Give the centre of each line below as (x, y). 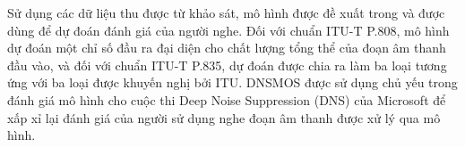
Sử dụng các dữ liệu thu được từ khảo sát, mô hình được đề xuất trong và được (226, 12)
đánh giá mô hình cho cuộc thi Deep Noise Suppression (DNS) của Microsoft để (227, 99)
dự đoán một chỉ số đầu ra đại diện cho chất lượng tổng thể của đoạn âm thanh (227, 48)
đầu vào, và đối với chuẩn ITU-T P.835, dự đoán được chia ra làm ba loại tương (227, 65)
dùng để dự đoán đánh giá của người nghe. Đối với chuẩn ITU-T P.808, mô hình (228, 30)
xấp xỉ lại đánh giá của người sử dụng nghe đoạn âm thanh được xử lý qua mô (224, 117)
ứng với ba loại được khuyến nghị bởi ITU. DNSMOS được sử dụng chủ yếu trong (232, 82)
